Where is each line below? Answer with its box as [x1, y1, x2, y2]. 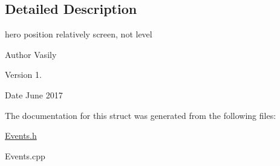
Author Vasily [5, 48, 57, 60]
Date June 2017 [5, 88, 63, 101]
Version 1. [5, 68, 42, 81]
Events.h [5, 129, 37, 142]
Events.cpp [5, 149, 45, 162]
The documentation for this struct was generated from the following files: [5, 109, 276, 121]
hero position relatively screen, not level [5, 28, 152, 40]
